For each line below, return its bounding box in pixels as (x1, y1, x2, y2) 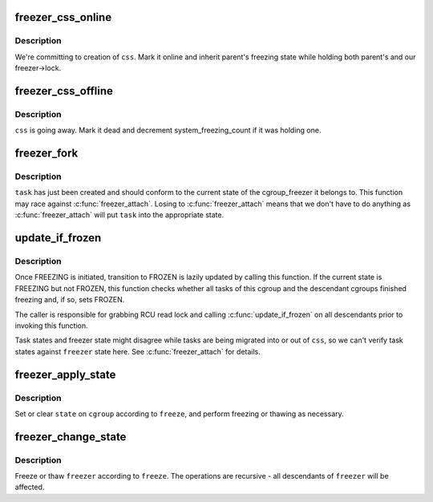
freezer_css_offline (14, 84, 114, 98)
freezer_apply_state (14, 367, 116, 381)
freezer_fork (14, 147, 79, 160)
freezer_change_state (14, 430, 127, 443)
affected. (14, 482, 45, 492)
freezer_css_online (14, 10, 112, 24)
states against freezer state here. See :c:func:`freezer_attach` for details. (14, 346, 261, 356)
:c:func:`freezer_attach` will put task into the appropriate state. (14, 210, 225, 220)
